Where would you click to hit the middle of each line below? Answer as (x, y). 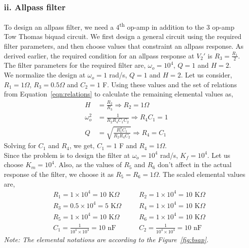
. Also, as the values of (88, 164)
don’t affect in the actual (195, 164)
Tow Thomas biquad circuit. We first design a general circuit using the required (123, 36)
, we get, (82, 145)
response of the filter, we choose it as (59, 174)
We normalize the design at (45, 75)
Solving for (20, 145)
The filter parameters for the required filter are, (75, 65)
